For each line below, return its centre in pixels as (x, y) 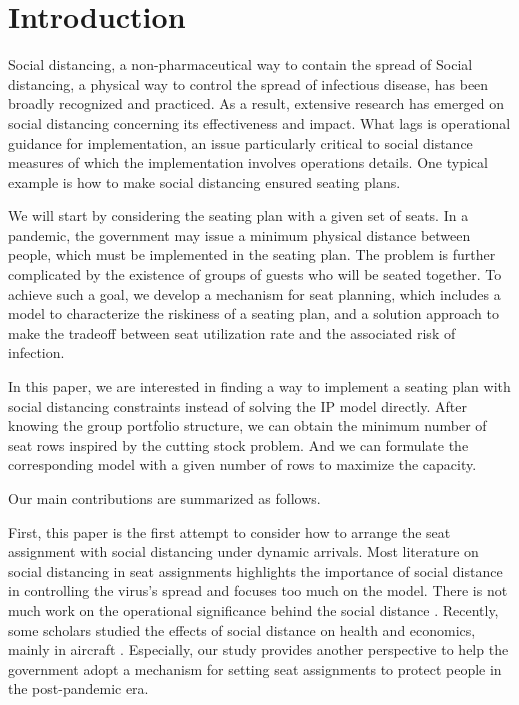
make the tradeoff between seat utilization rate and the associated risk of (232, 332)
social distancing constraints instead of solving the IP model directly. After (237, 405)
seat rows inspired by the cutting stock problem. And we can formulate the (238, 444)
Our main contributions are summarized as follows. (164, 498)
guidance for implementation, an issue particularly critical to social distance (240, 142)
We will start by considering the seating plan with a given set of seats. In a (238, 215)
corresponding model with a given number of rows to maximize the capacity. (242, 464)
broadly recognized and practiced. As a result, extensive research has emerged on (256, 103)
